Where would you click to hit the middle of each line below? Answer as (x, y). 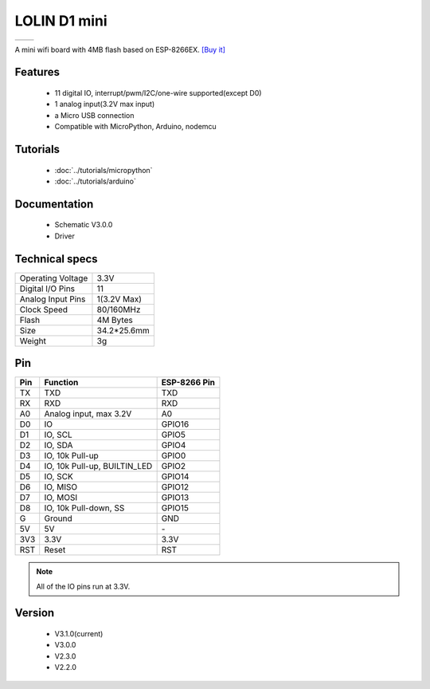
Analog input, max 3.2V (88, 414)
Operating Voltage (54, 278)
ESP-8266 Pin (188, 383)
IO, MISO (61, 487)
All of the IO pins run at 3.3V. (83, 586)
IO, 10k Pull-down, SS (84, 508)
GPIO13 (175, 498)
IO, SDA (59, 445)
